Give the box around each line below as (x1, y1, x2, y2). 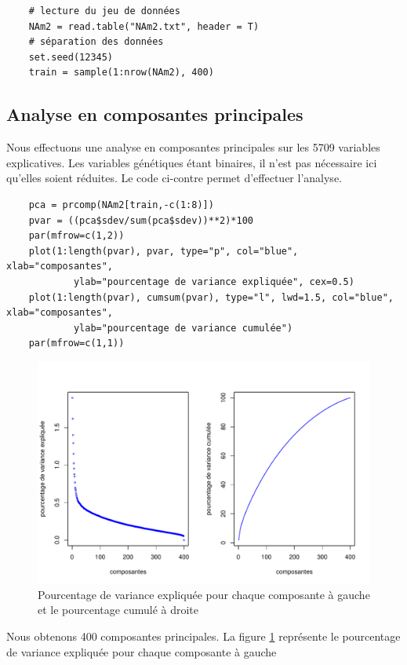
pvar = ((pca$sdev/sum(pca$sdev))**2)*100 (28, 214, 253, 226)
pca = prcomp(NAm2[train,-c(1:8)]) (28, 199, 214, 210)
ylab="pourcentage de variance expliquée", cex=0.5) (73, 276, 354, 287)
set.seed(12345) (28, 51, 114, 63)
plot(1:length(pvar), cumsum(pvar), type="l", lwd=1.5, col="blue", (28, 291, 394, 303)
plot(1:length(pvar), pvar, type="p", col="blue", (28, 245, 299, 257)
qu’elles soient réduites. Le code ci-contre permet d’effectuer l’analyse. (6, 170, 342, 186)
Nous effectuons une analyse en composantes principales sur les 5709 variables (6, 139, 380, 155)
